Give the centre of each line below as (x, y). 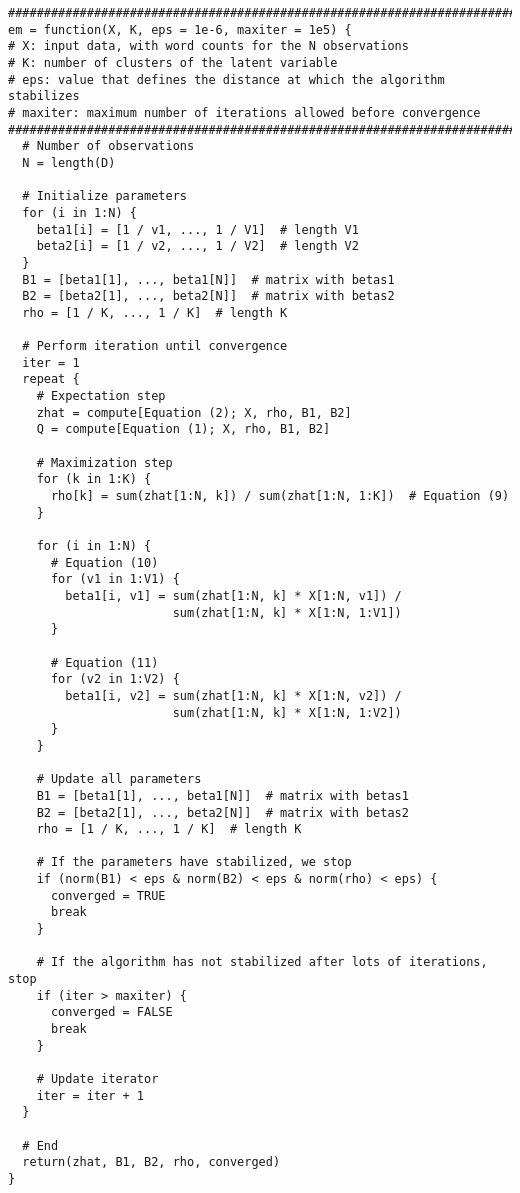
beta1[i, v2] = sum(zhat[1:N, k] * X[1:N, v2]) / (233, 695)
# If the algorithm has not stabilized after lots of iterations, (262, 962)
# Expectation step (101, 396)
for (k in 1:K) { (94, 479)
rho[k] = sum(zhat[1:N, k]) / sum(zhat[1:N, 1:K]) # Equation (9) (280, 496)
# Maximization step (104, 462)
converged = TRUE (108, 895)
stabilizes (44, 96)
